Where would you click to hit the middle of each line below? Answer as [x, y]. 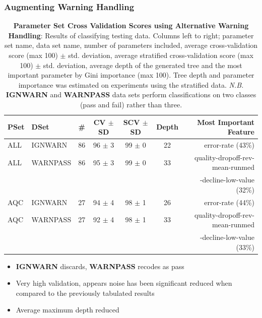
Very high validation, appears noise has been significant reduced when [124, 283]
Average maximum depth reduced [68, 310]
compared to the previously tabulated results [85, 293]
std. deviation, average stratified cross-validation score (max [161, 55]
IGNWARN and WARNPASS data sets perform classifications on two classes [131, 94]
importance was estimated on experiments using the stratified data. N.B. [131, 84]
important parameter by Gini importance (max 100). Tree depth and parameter [131, 75]
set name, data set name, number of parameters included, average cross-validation [131, 45]
